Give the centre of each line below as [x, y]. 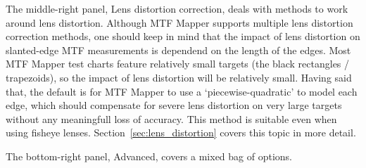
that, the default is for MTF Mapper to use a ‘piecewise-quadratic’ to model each [182, 91]
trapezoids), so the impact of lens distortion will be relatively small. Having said [179, 77]
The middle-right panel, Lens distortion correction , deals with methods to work [177, 8]
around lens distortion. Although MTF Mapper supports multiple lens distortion [179, 22]
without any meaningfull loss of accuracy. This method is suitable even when [171, 118]
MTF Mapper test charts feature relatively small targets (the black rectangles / [178, 64]
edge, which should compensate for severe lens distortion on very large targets [174, 105]
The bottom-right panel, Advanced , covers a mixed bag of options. [149, 156]
